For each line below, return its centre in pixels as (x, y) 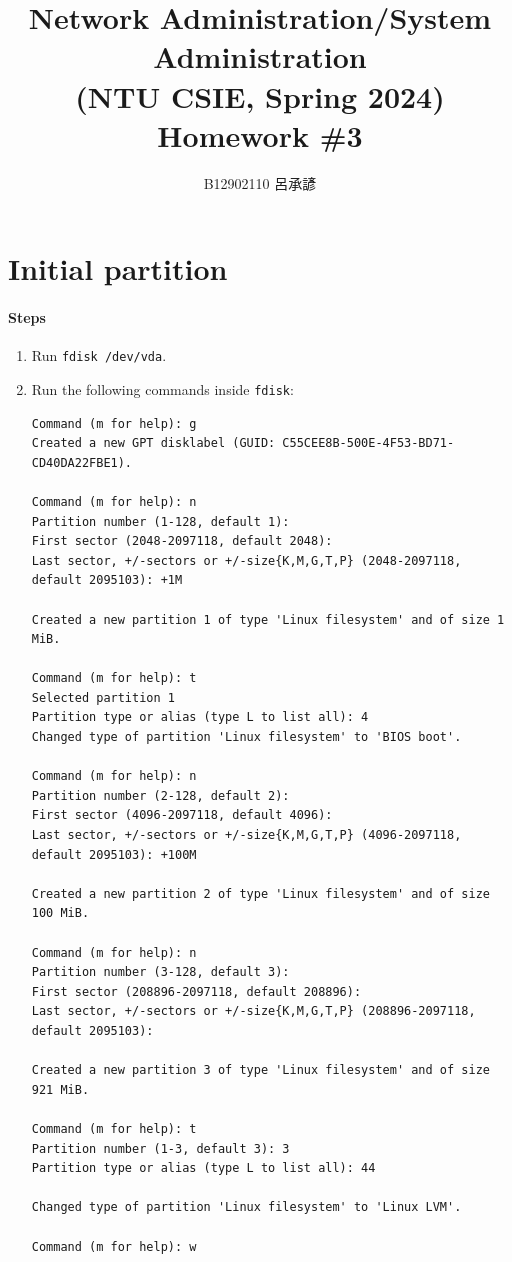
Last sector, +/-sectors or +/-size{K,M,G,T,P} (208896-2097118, (253, 1011)
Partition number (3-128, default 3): (160, 972)
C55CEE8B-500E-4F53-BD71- (368, 443)
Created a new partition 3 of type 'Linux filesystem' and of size (260, 1070)
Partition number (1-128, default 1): (160, 521)
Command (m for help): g (114, 423)
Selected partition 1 (103, 697)
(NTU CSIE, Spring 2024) (260, 95)
